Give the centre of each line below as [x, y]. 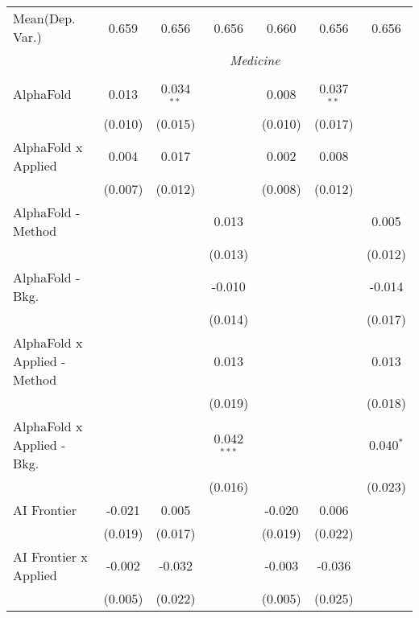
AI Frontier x [50, 556]
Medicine [255, 60]
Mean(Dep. [44, 18]
